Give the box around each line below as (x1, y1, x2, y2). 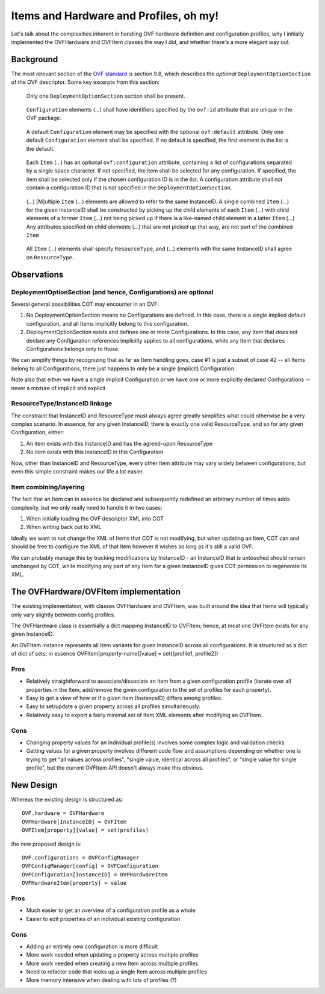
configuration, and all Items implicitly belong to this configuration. (26, 320, 189, 327)
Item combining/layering (11, 483, 85, 491)
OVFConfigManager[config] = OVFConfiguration (22, 863, 159, 870)
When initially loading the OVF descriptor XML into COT (26, 514, 164, 522)
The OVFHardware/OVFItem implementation (11, 587, 181, 597)
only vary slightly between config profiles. (11, 611, 116, 618)
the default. (26, 145, 55, 152)
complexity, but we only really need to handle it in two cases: (11, 504, 162, 511)
